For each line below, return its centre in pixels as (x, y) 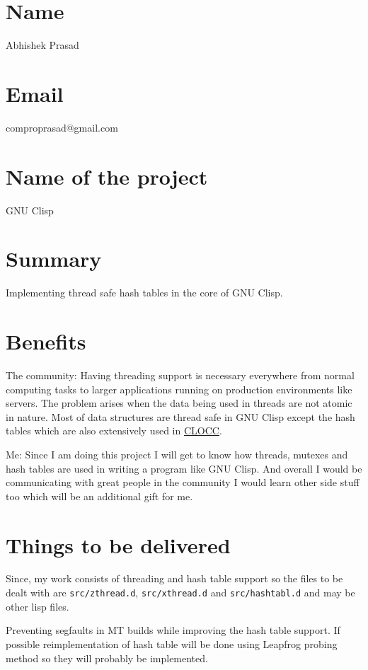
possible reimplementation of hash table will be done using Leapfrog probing (172, 643)
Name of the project (107, 176)
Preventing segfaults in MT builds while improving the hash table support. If (173, 630)
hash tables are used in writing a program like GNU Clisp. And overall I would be (184, 468)
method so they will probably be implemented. (107, 658)
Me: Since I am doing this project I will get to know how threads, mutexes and (177, 454)
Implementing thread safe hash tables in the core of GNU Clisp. (144, 293)
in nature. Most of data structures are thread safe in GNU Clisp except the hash (180, 416)
